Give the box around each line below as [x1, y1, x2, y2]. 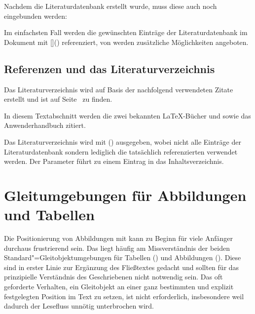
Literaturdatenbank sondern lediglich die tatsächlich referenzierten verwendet [4, 146, 238, 157]
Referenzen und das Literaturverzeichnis [4, 61, 215, 76]
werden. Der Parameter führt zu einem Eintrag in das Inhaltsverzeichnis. [4, 156, 224, 166]
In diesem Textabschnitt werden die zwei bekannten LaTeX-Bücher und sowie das [4, 110, 251, 120]
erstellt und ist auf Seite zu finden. [4, 94, 112, 104]
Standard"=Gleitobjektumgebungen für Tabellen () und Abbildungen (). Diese [4, 252, 241, 263]
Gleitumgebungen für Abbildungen [4, 185, 247, 205]
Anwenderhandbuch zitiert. [4, 120, 86, 130]
